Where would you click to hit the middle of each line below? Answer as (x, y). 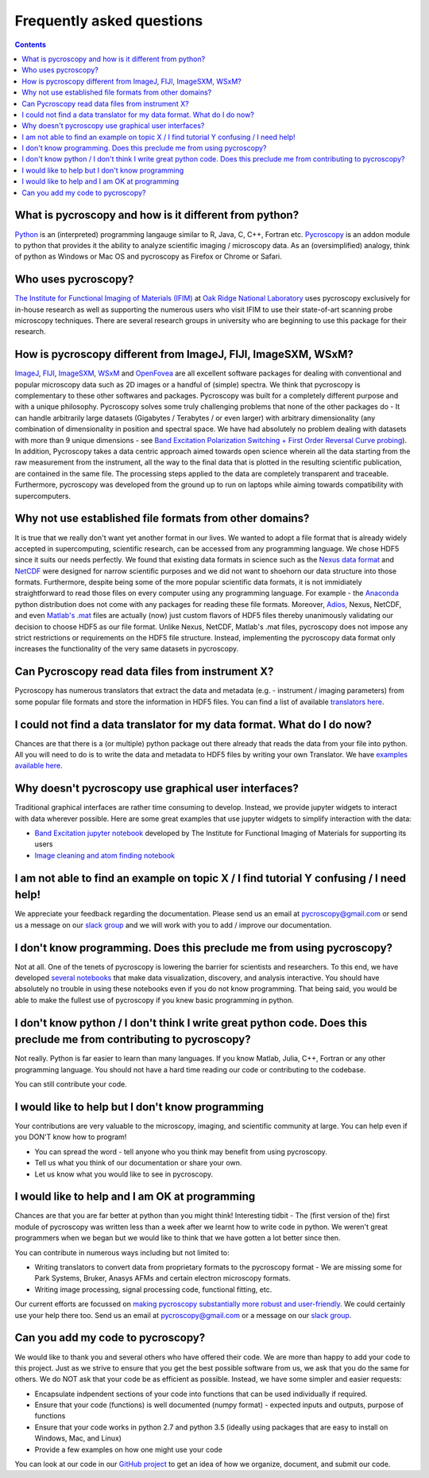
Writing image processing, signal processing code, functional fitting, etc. (153, 1289)
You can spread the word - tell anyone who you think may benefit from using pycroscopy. (181, 1151)
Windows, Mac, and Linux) (78, 1438)
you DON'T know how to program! (71, 1137)
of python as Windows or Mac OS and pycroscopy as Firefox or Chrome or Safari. (148, 257)
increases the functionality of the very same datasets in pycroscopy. (127, 649)
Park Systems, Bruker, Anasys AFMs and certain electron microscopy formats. (163, 1278)
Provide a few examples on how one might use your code (128, 1449)
